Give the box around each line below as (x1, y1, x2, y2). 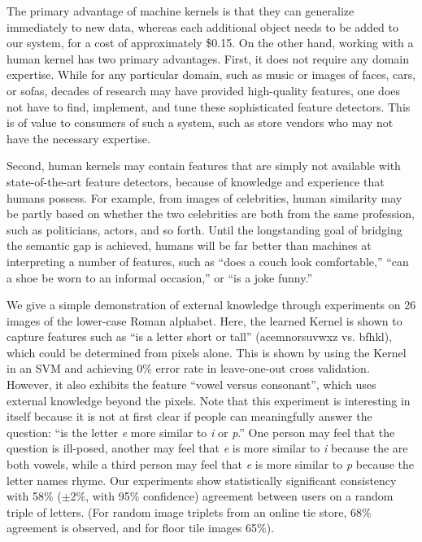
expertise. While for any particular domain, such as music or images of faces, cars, (7, 66, 416, 83)
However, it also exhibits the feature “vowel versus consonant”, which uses (7, 376, 376, 393)
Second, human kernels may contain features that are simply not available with (7, 157, 401, 174)
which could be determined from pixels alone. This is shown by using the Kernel (7, 343, 407, 361)
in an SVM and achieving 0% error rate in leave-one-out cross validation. (7, 360, 370, 377)
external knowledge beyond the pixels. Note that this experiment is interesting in (7, 391, 411, 409)
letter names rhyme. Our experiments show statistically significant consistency (7, 471, 397, 488)
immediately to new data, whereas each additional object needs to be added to (7, 18, 399, 35)
